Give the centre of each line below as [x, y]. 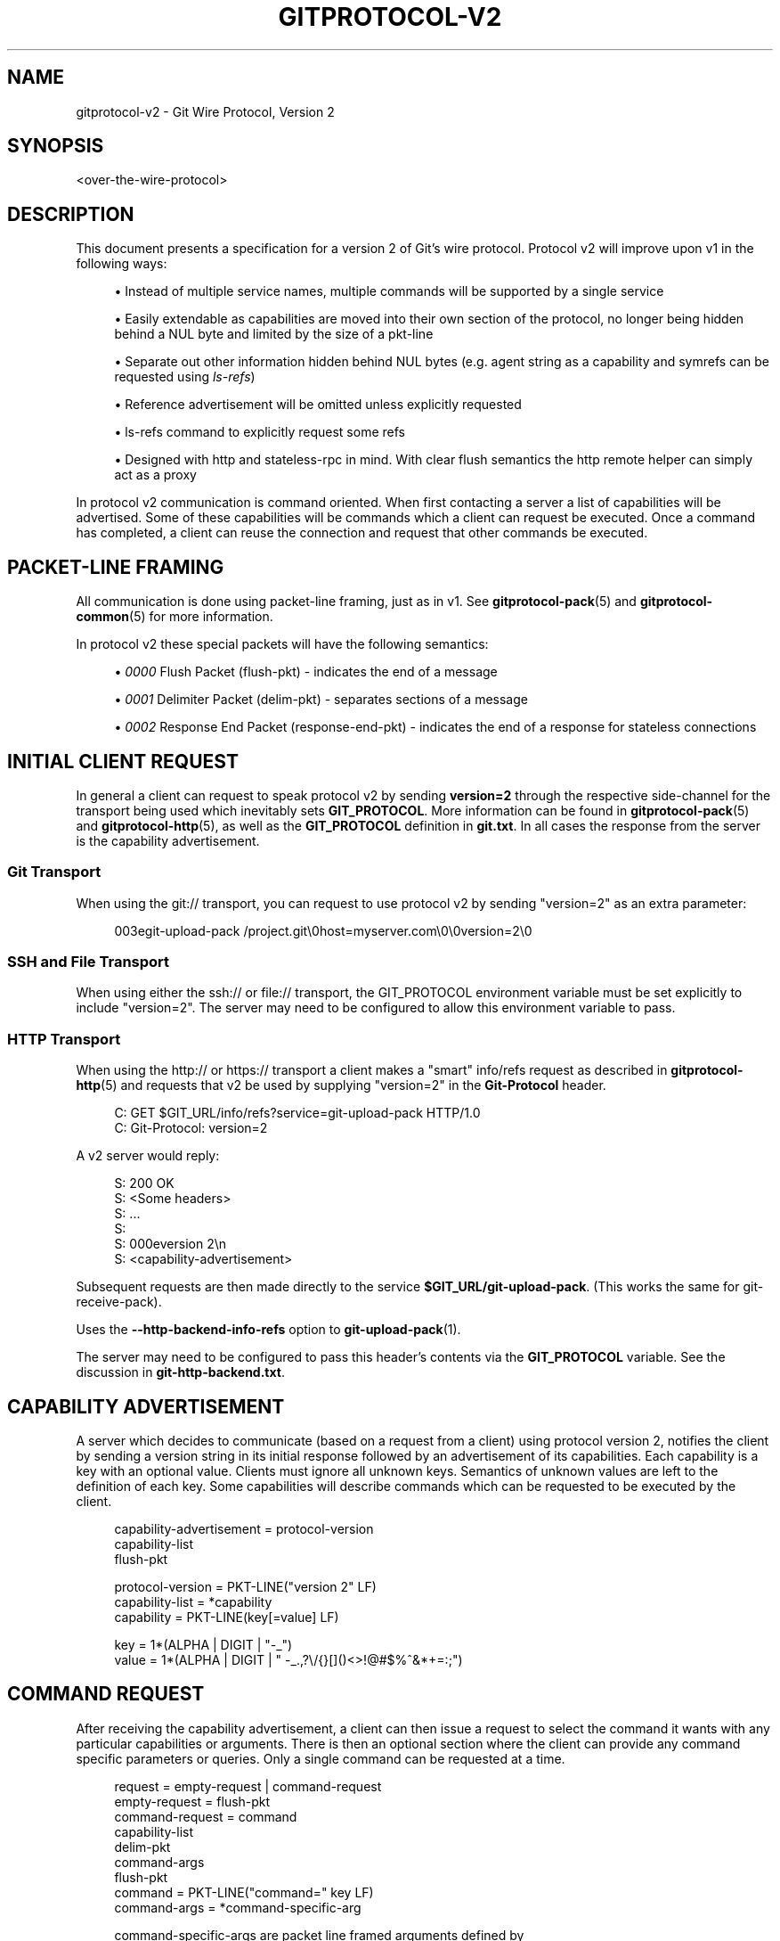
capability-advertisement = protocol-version [244, 1529]
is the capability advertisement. [168, 840]
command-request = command [206, 1816]
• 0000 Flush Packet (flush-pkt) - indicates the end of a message [306, 672]
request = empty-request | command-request [248, 1786]
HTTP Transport [64, 1039]
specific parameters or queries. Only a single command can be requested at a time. [321, 1758]
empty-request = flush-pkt [192, 1801]
